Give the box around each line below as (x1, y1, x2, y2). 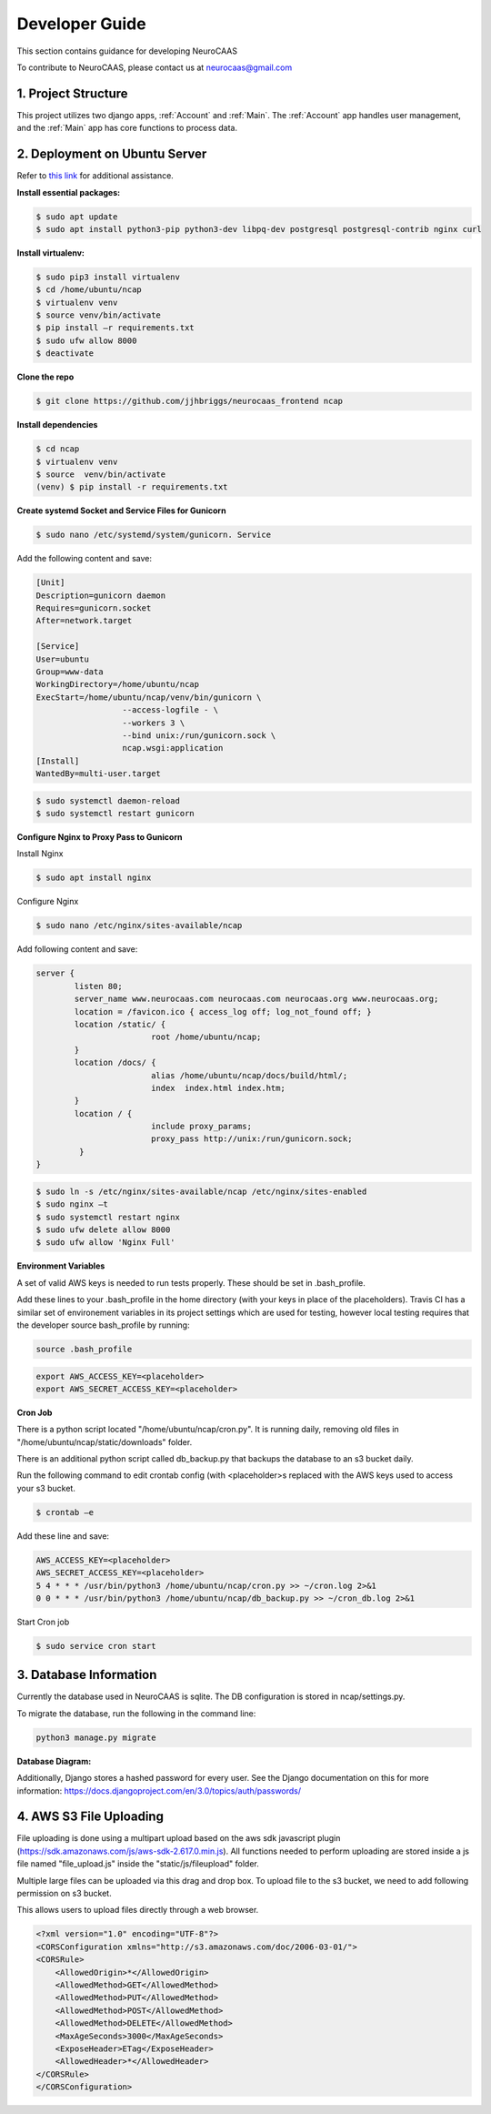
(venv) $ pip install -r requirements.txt (35, 482, 228, 492)
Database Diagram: (16, 1755, 92, 1766)
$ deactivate (35, 349, 95, 359)
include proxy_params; (150, 1121, 252, 1132)
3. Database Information (16, 1667, 157, 1683)
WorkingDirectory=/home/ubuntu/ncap (35, 679, 200, 690)
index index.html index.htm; (150, 1083, 286, 1093)
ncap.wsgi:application (122, 743, 224, 754)
